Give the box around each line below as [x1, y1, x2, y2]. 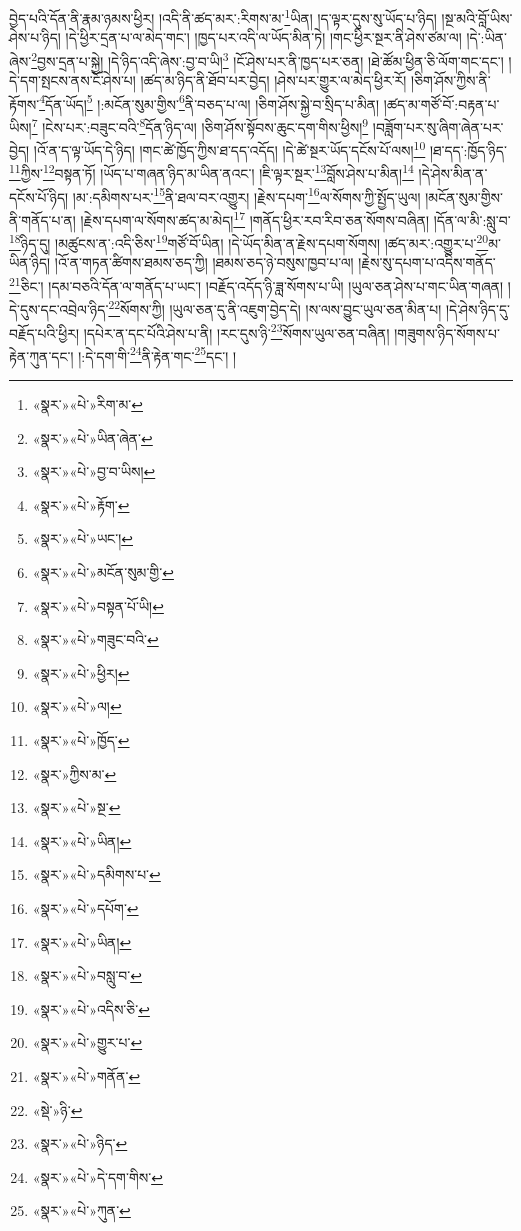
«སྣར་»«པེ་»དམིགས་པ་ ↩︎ [32, 864, 161, 885]
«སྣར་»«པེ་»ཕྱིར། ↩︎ [32, 662, 130, 683]
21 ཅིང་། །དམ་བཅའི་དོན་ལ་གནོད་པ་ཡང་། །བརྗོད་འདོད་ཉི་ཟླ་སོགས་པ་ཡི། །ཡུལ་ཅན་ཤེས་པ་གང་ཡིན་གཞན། [9, 273, 504, 296]
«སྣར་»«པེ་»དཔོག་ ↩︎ [32, 897, 139, 918]
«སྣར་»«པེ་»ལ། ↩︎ [32, 696, 122, 717]
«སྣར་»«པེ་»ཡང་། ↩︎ [32, 528, 133, 549]
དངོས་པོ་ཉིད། [9, 186, 69, 207]
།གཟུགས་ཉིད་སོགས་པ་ [394, 322, 500, 343]
